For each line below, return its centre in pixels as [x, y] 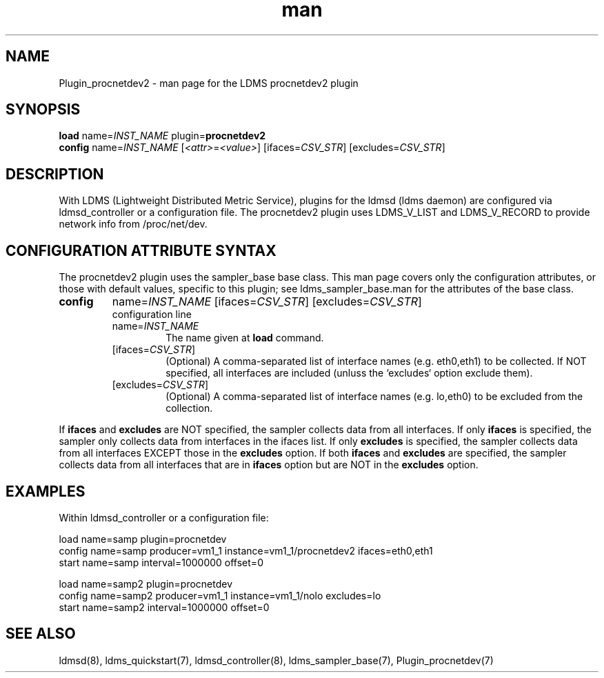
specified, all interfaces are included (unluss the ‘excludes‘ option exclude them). [349, 373]
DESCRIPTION [55, 174]
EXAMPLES [46, 491]
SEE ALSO [41, 634]
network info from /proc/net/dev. [133, 224]
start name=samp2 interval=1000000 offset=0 [164, 607]
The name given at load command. [245, 338]
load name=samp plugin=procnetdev [143, 539]
